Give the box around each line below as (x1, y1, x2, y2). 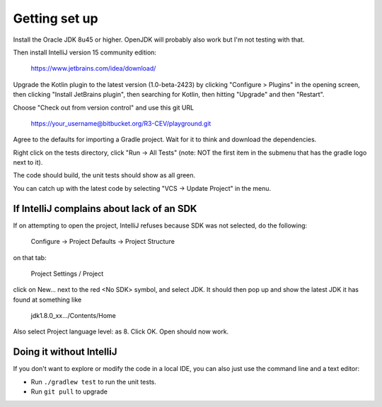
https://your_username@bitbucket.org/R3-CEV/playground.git (30, 119, 212, 127)
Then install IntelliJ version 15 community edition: (13, 48, 157, 57)
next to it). (13, 158, 43, 167)
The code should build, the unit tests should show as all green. (13, 171, 196, 179)
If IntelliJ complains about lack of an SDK (13, 202, 197, 215)
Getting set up (13, 11, 98, 26)
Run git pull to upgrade (30, 387, 108, 396)
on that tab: (13, 253, 47, 261)
